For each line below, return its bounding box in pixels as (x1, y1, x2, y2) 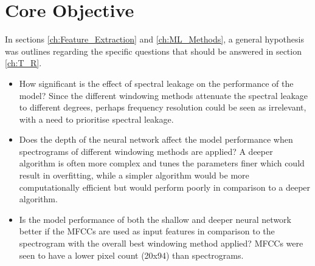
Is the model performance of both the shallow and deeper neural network (19, 213, 291, 225)
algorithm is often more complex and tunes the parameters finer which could (19, 157, 305, 169)
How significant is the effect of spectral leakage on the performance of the (19, 77, 294, 89)
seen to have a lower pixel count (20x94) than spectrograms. (19, 248, 244, 261)
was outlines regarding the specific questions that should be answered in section (5, 44, 302, 57)
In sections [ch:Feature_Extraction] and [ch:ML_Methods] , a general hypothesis (5, 33, 304, 46)
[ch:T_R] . (5, 56, 42, 69)
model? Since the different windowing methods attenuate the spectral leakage (19, 89, 308, 101)
